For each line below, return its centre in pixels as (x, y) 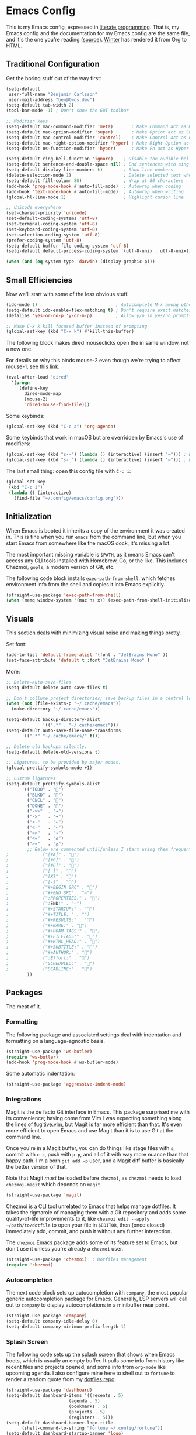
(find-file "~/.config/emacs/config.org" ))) (69, 498)
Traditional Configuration (53, 64)
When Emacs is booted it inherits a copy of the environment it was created (96, 530)
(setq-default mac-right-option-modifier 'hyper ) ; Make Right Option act (99, 143)
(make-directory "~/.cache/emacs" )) (56, 709)
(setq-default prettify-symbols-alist (53, 784)
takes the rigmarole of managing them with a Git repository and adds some (96, 1213)
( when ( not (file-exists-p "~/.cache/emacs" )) (64, 703)
